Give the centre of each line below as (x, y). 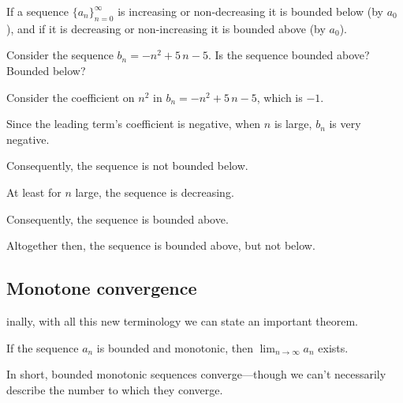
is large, (293, 124)
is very (345, 124)
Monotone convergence (102, 288)
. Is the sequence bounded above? (289, 55)
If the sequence (43, 347)
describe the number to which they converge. (115, 389)
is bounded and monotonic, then (175, 347)
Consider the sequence (60, 55)
